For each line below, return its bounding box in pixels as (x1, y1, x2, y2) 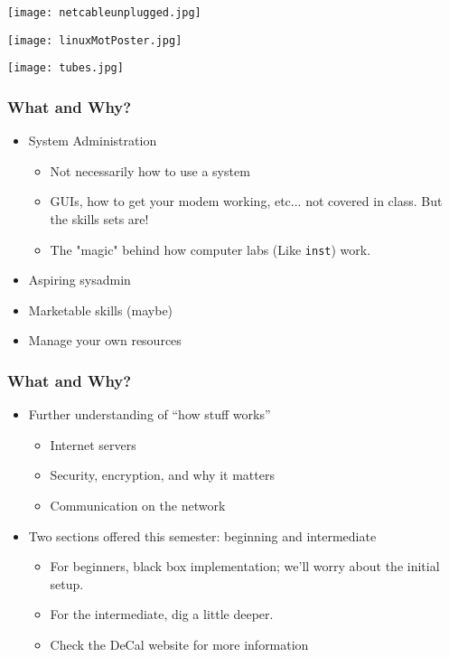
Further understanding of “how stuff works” (28, 405, 271, 424)
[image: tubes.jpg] (7, 61, 124, 75)
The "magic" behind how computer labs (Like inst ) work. (50, 239, 371, 258)
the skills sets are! (50, 209, 149, 228)
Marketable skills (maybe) (28, 300, 173, 319)
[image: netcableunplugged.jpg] (7, 6, 201, 19)
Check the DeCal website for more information (50, 634, 309, 653)
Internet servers (50, 435, 136, 454)
